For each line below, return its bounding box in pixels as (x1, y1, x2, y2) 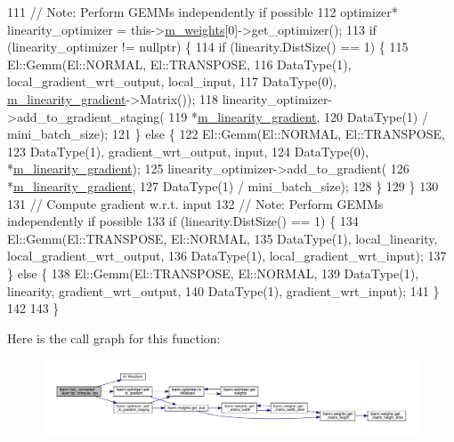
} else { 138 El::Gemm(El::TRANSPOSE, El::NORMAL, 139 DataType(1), (7, 263, 419, 282)
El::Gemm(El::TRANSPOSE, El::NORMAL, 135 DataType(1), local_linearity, (7, 229, 438, 247)
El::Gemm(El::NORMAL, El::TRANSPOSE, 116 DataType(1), (7, 54, 352, 73)
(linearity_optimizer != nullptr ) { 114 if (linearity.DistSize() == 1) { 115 (7, 37, 409, 56)
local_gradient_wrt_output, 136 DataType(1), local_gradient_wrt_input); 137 (7, 246, 447, 265)
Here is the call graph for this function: (7, 328, 221, 347)
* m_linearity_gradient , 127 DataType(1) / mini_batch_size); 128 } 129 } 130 (7, 176, 439, 195)
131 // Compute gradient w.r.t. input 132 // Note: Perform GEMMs (7, 194, 384, 213)
